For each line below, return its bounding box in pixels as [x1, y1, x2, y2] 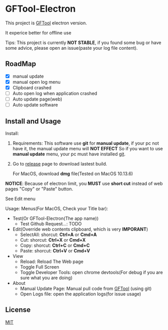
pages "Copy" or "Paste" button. [5, 186, 73, 192]
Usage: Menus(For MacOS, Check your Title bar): [5, 205, 108, 211]
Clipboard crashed [12, 84, 52, 90]
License [5, 306, 31, 314]
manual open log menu [12, 79, 61, 85]
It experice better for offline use [5, 29, 72, 36]
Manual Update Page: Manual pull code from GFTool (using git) [20, 285, 152, 291]
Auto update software [12, 102, 58, 108]
